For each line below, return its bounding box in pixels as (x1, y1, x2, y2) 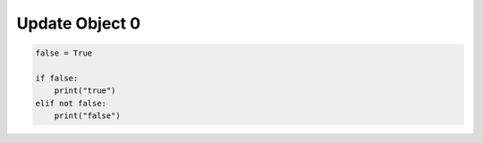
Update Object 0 (16, 13, 141, 33)
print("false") (54, 111, 121, 121)
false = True (35, 48, 93, 58)
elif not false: (35, 98, 107, 108)
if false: (35, 72, 79, 83)
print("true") (54, 86, 116, 96)
